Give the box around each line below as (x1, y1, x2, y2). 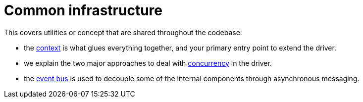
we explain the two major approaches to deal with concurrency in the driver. (24, 58, 272, 67)
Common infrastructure (4, 2, 162, 19)
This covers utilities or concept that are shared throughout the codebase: (4, 28, 242, 37)
